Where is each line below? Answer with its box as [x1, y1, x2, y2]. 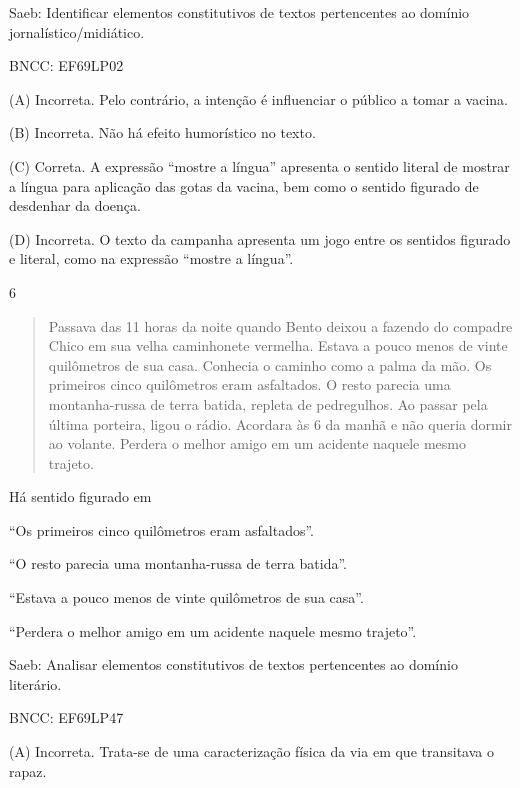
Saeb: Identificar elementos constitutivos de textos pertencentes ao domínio [9, 2, 470, 22]
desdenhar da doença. [9, 195, 141, 216]
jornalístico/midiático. [9, 21, 145, 42]
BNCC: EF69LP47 [9, 707, 124, 728]
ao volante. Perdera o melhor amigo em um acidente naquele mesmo [48, 433, 467, 454]
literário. [9, 673, 62, 694]
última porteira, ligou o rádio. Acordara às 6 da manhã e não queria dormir [48, 413, 512, 434]
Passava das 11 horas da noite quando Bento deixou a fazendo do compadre [48, 315, 513, 336]
